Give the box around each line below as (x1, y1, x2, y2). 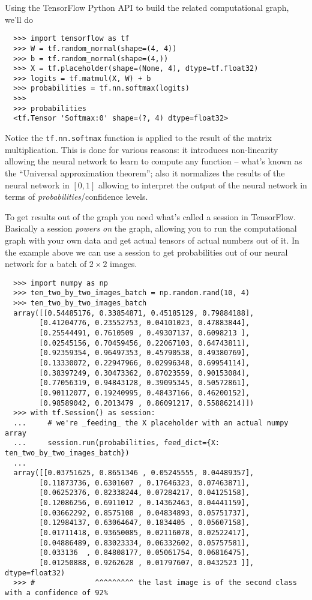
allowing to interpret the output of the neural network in (98, 178, 307, 191)
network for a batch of (5, 257, 87, 270)
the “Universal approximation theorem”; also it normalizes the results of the (5, 166, 285, 179)
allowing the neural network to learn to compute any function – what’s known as (5, 155, 302, 167)
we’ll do (5, 13, 34, 25)
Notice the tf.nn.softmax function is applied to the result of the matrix (5, 131, 272, 144)
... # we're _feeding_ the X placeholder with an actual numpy (13, 418, 289, 427)
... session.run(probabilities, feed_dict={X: (13, 439, 220, 448)
